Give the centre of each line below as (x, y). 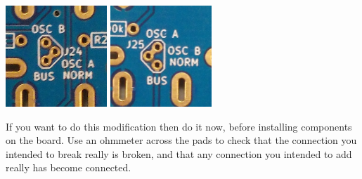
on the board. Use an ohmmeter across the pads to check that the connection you (181, 140)
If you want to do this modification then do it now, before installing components (179, 126)
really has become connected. (69, 167)
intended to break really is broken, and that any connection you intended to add (179, 153)
